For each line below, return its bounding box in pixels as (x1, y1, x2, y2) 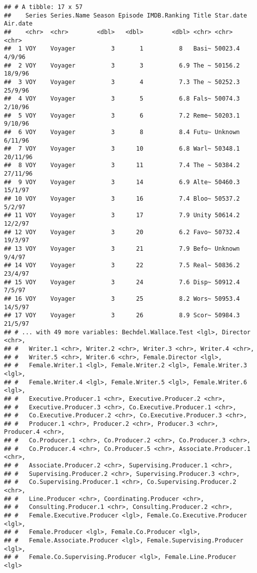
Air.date (4, 20, 33, 28)
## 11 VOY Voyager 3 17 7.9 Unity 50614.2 (4, 212, 240, 219)
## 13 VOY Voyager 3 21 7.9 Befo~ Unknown (4, 245, 240, 253)
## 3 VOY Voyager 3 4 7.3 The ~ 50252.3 (4, 78, 240, 86)
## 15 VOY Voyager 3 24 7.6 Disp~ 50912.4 (4, 278, 240, 286)
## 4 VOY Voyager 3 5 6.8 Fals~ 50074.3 (4, 95, 240, 103)
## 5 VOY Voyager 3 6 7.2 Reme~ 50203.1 (4, 112, 240, 119)
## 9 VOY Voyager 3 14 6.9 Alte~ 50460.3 (4, 178, 240, 186)
